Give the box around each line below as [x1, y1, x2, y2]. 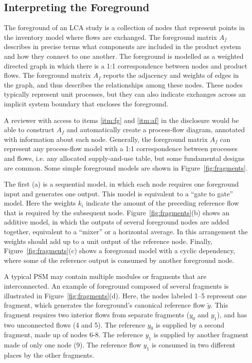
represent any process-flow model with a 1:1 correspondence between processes [4, 143, 238, 154]
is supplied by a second [156, 319, 225, 329]
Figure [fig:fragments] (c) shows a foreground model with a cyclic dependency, [4, 245, 235, 256]
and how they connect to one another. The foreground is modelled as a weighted [4, 51, 244, 61]
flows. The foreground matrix [4, 70, 91, 80]
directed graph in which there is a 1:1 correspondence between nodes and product [4, 60, 248, 70]
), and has [216, 309, 247, 319]
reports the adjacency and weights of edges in [103, 70, 239, 80]
